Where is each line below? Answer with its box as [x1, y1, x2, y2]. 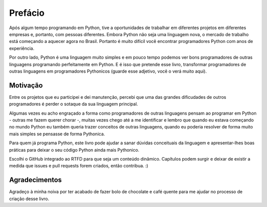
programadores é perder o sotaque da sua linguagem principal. [9, 101, 138, 107]
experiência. [9, 45, 35, 51]
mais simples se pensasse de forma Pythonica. [9, 131, 105, 137]
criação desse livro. [9, 196, 49, 202]
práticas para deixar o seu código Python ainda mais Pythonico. [9, 147, 139, 153]
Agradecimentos [9, 176, 62, 184]
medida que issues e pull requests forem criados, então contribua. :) [9, 163, 148, 169]
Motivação [9, 81, 43, 89]
